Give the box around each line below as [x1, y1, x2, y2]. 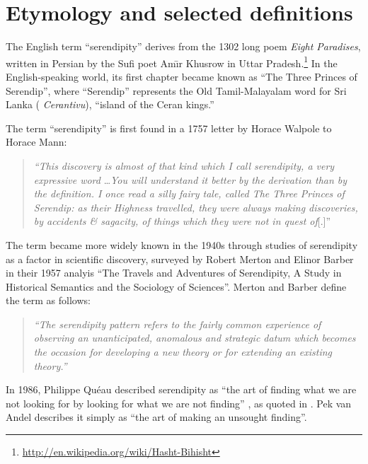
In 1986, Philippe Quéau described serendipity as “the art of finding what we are [6, 382, 357, 397]
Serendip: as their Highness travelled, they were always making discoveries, [33, 199, 358, 214]
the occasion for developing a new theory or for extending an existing [33, 344, 333, 359]
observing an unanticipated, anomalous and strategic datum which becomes [33, 330, 356, 345]
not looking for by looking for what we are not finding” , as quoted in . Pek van [6, 395, 352, 410]
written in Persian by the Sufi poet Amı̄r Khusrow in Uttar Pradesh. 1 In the [6, 53, 338, 70]
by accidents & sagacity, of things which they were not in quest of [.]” [33, 214, 331, 228]
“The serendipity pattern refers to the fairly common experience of [33, 316, 321, 331]
